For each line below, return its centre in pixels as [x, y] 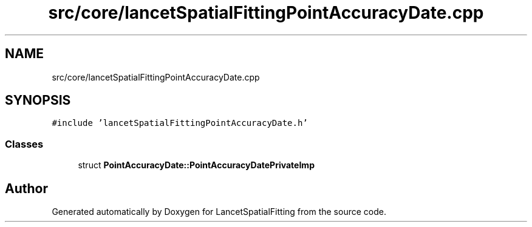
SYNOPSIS [38, 100]
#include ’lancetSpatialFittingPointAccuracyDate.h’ [180, 123]
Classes [24, 144]
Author [26, 188]
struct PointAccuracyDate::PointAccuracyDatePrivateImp [196, 165]
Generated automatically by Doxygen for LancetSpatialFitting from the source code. [219, 212]
